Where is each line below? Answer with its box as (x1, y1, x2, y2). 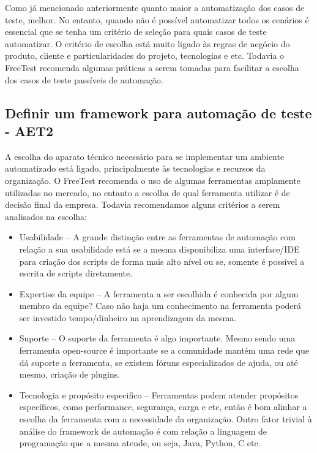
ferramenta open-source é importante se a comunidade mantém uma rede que (19, 344, 309, 357)
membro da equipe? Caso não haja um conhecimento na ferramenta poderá (19, 299, 302, 312)
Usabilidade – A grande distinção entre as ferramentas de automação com (19, 230, 296, 243)
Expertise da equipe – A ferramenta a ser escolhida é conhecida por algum (19, 287, 299, 300)
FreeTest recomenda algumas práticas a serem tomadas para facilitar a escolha (5, 61, 299, 74)
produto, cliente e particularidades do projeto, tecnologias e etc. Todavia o (5, 49, 285, 62)
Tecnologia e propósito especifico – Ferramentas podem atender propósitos (19, 388, 299, 401)
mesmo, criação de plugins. (19, 368, 121, 381)
